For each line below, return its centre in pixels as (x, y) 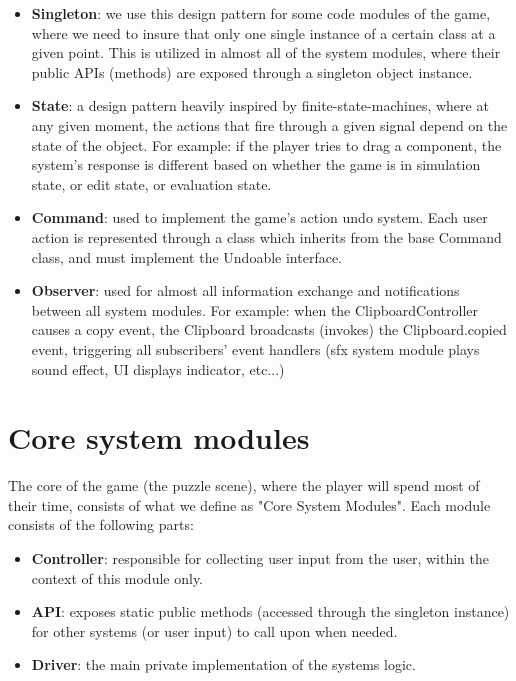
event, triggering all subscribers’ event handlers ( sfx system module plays (255, 348)
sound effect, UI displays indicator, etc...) (158, 368)
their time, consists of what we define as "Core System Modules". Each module (249, 504)
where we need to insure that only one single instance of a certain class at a (263, 32)
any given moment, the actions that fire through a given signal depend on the (269, 124)
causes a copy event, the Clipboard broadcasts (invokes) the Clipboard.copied (269, 329)
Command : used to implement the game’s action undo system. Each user (259, 217)
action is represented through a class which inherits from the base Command (266, 236)
